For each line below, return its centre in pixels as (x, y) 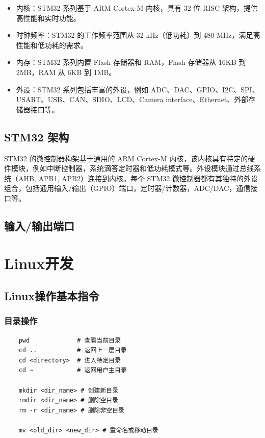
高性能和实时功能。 (48, 18)
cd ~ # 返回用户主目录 (73, 370)
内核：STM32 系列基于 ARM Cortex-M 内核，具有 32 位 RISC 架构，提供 (137, 8)
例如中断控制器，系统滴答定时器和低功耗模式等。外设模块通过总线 (143, 168)
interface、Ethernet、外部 (207, 99)
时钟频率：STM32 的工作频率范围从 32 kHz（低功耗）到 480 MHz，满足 (135, 35)
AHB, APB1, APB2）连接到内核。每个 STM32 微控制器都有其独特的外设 (138, 178)
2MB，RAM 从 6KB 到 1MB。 (66, 72)
